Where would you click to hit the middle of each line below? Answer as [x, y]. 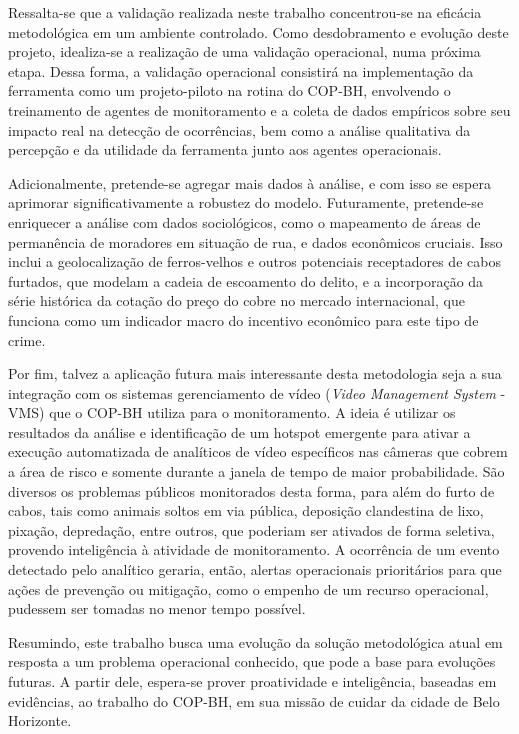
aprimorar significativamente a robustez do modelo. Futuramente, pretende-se [246, 202]
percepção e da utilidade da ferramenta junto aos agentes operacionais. [225, 149]
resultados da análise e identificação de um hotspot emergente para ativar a [239, 431]
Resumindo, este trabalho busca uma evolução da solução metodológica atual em [255, 641]
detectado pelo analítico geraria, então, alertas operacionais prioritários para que [255, 569]
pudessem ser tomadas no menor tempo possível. [157, 608]
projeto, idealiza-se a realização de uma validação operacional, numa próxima [244, 51]
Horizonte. [40, 720]
